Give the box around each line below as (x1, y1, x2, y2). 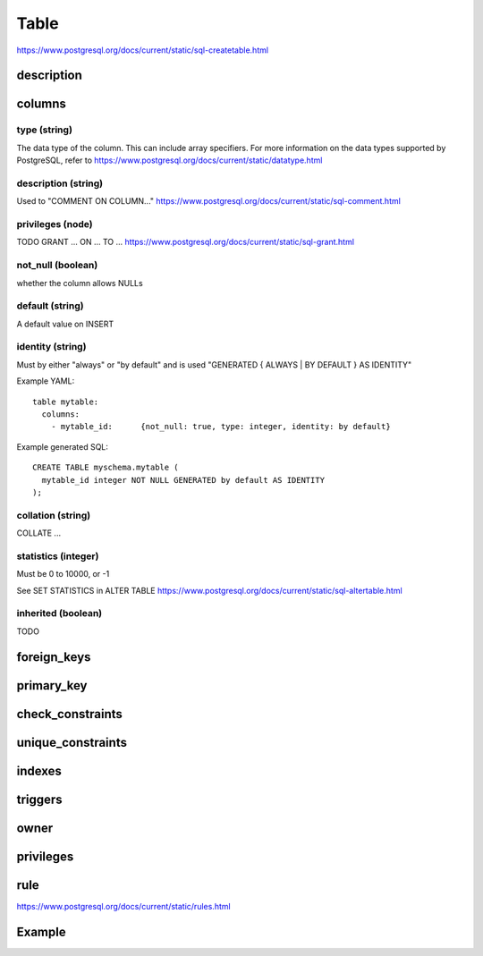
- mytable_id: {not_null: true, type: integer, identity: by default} (50, 421, 391, 432)
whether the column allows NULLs (16, 277, 143, 288)
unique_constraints (16, 734, 127, 750)
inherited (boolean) (16, 607, 103, 620)
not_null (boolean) (16, 259, 98, 272)
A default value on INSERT (16, 318, 114, 329)
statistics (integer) (16, 550, 99, 563)
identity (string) (16, 341, 87, 353)
